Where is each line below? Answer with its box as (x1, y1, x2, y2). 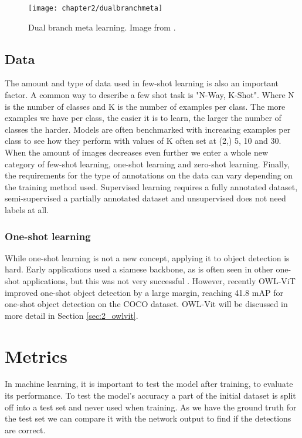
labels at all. (5, 203, 49, 215)
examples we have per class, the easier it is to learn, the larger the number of (5, 112, 281, 124)
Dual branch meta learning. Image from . (28, 21, 176, 33)
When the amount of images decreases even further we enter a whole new (5, 146, 269, 159)
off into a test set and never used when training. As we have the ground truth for (5, 400, 297, 413)
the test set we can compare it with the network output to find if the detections (5, 412, 291, 424)
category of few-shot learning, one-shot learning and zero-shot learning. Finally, (5, 157, 290, 170)
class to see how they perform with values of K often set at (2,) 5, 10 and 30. (5, 134, 281, 147)
